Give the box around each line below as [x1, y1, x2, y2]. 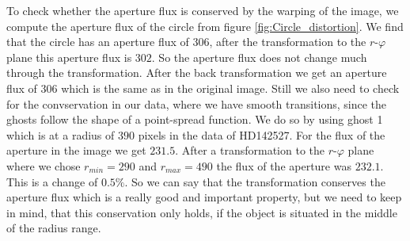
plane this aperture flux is [6, 48, 132, 65]
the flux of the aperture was [216, 157, 351, 174]
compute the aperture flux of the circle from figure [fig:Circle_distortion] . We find [6, 17, 404, 34]
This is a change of [6, 173, 98, 189]
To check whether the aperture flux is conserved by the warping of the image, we [6, 2, 399, 18]
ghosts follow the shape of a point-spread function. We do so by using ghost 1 [6, 111, 383, 128]
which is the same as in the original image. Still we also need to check [61, 79, 400, 96]
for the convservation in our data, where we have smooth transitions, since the [6, 95, 387, 112]
